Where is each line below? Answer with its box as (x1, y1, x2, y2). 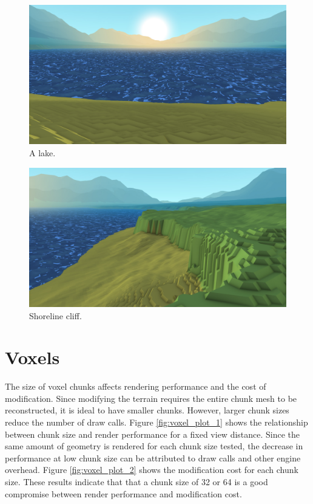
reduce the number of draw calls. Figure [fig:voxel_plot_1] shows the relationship (5, 416, 308, 429)
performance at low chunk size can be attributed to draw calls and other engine (5, 451, 301, 464)
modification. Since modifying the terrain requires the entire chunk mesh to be (5, 392, 297, 404)
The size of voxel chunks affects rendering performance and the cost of (5, 380, 266, 393)
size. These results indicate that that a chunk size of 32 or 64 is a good (5, 475, 268, 488)
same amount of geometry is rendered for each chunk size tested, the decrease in (5, 440, 303, 452)
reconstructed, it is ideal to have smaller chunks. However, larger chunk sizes (5, 404, 289, 416)
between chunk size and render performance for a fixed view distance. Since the (5, 427, 300, 440)
